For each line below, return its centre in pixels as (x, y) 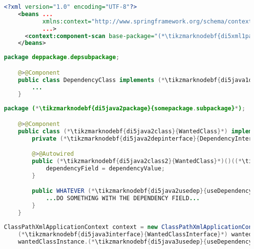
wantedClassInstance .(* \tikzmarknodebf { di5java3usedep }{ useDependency (135, 241)
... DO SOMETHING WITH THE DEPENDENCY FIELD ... (123, 198)
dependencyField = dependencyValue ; (105, 168)
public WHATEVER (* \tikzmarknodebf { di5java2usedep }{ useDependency (142, 191)
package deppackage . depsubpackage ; (62, 57)
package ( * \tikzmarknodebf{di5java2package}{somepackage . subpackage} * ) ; (125, 109)
